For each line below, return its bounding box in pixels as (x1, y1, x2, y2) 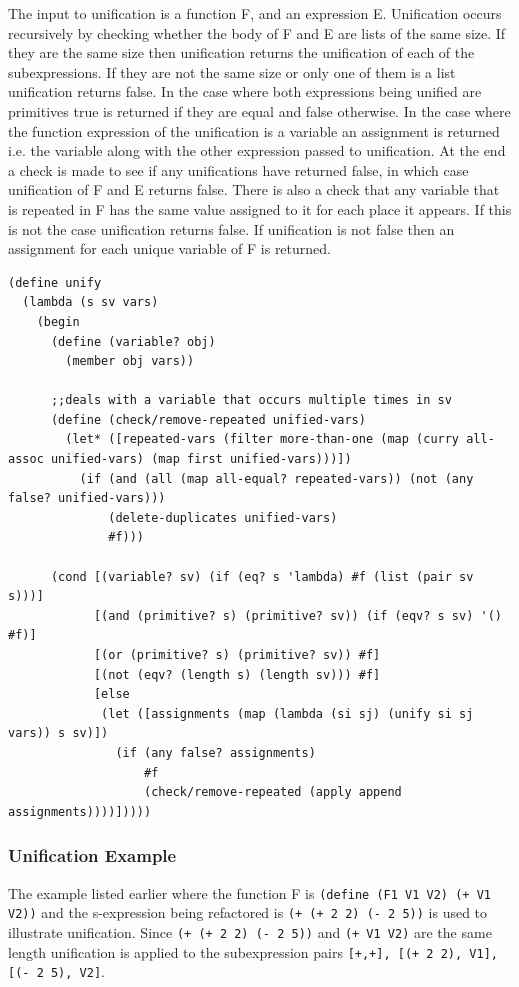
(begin (36, 314, 80, 329)
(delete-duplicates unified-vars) (108, 510, 338, 525)
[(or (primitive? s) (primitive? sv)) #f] (93, 648, 381, 662)
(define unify (8, 275, 102, 290)
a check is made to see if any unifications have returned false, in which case (8, 159, 469, 180)
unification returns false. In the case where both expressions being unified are (8, 81, 482, 102)
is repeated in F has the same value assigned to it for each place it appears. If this (8, 198, 512, 219)
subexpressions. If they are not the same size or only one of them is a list (8, 61, 456, 82)
